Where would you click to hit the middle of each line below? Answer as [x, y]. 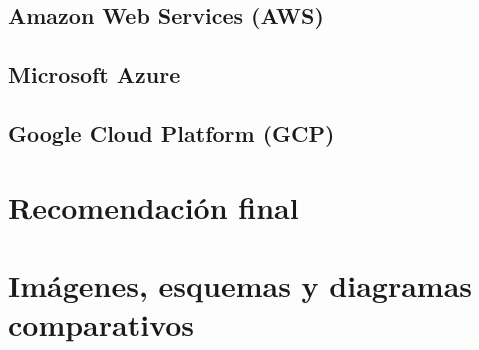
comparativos [101, 324]
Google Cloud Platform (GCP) [171, 132]
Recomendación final [153, 206]
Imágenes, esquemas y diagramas [240, 284]
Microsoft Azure [94, 74]
